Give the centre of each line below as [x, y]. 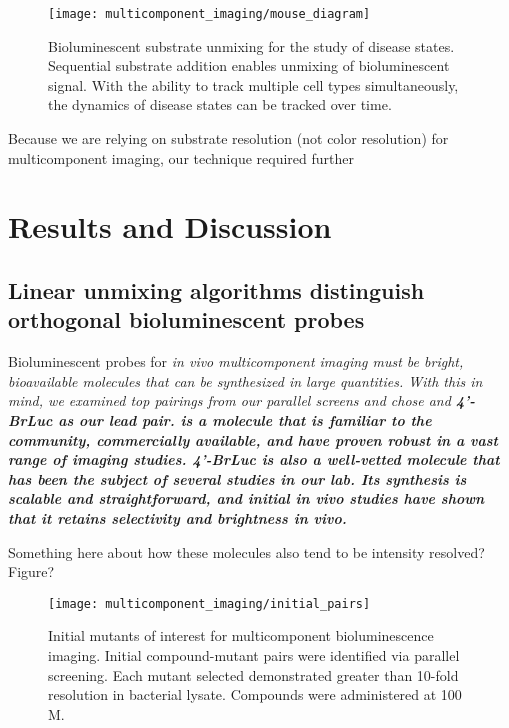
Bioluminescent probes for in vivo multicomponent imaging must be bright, [236, 361]
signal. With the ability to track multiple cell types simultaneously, [253, 84]
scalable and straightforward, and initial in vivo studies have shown [246, 498]
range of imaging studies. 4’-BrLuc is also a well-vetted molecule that [254, 459]
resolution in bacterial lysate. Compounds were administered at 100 [255, 694]
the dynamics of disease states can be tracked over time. [220, 104]
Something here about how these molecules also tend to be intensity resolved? [246, 551]
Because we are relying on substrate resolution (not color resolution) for [228, 138]
